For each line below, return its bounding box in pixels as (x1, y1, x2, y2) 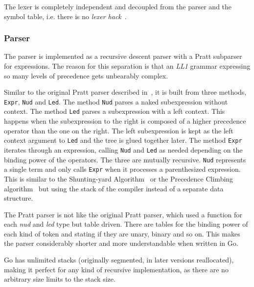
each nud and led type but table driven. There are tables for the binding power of (4, 219, 248, 229)
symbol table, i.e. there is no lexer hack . (4, 11, 127, 21)
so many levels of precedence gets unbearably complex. (4, 70, 168, 80)
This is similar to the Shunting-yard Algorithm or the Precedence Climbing (4, 173, 233, 183)
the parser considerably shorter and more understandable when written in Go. (4, 238, 238, 248)
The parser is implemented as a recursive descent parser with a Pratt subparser (4, 51, 242, 61)
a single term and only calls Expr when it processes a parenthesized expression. (4, 164, 241, 174)
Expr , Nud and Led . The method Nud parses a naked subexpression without (4, 96, 228, 106)
